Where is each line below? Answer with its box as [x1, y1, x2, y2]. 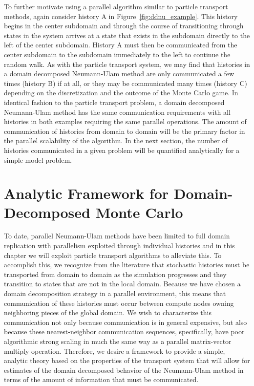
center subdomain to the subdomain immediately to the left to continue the [4, 49, 231, 59]
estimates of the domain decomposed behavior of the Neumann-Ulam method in [4, 365, 244, 375]
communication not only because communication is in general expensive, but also [4, 317, 247, 327]
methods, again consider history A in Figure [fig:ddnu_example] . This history [4, 11, 238, 21]
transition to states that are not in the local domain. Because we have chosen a [4, 279, 241, 289]
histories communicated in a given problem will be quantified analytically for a [4, 145, 240, 155]
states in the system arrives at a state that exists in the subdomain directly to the [4, 30, 250, 40]
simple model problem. [4, 154, 72, 165]
